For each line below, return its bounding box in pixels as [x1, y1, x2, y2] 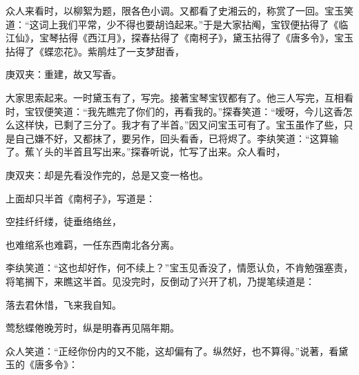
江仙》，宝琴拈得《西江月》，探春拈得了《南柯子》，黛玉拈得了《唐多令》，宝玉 [6, 30, 353, 45]
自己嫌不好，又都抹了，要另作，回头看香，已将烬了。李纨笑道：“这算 [14, 131, 329, 145]
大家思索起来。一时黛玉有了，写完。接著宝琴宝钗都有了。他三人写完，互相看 [6, 90, 353, 104]
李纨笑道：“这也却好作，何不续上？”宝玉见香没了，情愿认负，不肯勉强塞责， [6, 260, 353, 275]
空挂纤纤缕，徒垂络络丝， [6, 214, 122, 229]
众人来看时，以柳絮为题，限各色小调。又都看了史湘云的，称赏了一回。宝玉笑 [6, 3, 353, 17]
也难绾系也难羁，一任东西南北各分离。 [6, 237, 179, 251]
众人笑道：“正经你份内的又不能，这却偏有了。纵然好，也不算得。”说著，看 [6, 343, 339, 358]
